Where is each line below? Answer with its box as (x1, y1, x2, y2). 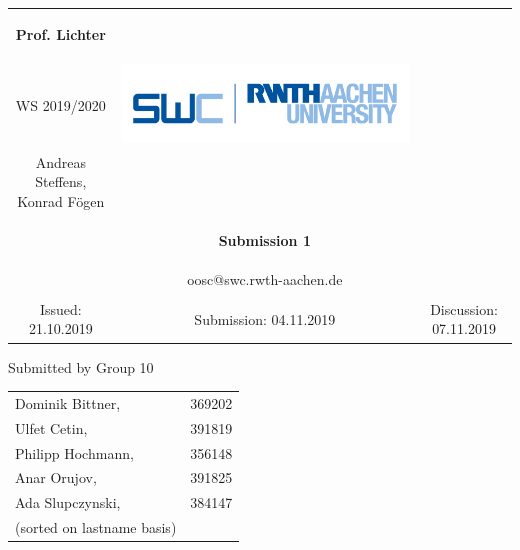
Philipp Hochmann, (15, 442, 134, 463)
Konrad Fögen (17, 191, 105, 212)
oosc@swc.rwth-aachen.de (187, 268, 343, 289)
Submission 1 (218, 229, 311, 250)
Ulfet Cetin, (15, 417, 88, 438)
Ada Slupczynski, (15, 492, 121, 513)
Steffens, (35, 171, 87, 192)
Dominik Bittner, (15, 392, 121, 413)
